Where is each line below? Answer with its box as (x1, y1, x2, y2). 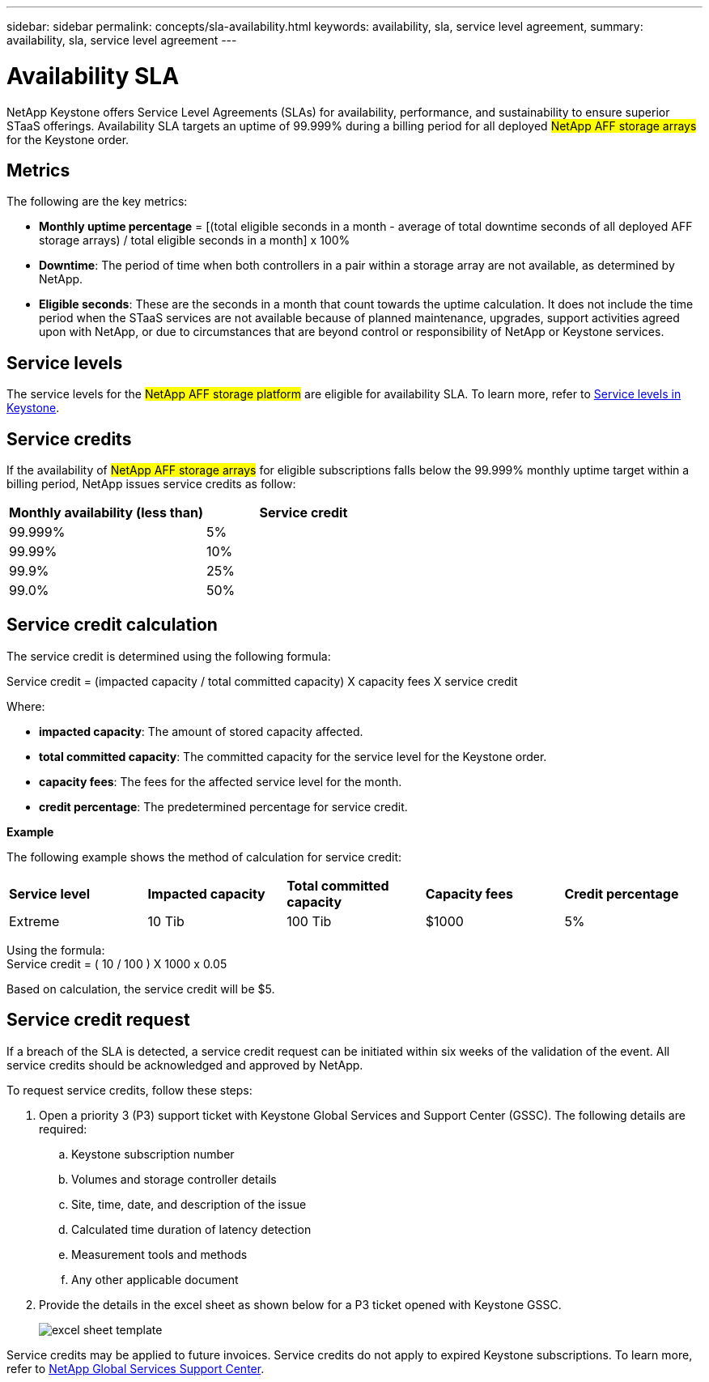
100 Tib (287, 912, 332, 929)
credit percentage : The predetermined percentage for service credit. (39, 799, 408, 814)
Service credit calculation (6, 614, 218, 636)
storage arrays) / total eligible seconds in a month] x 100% (39, 233, 350, 248)
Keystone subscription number (71, 1146, 235, 1161)
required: (39, 1121, 87, 1136)
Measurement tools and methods (71, 1247, 248, 1261)
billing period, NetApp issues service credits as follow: (6, 477, 296, 491)
